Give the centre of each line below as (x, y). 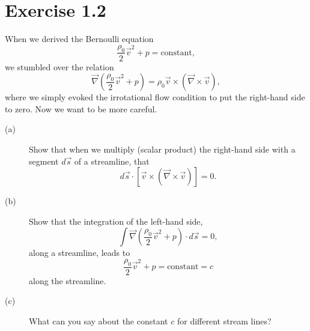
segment (44, 161)
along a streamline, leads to (80, 253)
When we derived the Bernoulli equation (79, 39)
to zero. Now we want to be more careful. (81, 108)
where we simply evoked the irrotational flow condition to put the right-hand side (155, 97)
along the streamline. (68, 280)
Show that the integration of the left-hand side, (116, 221)
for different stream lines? (224, 320)
